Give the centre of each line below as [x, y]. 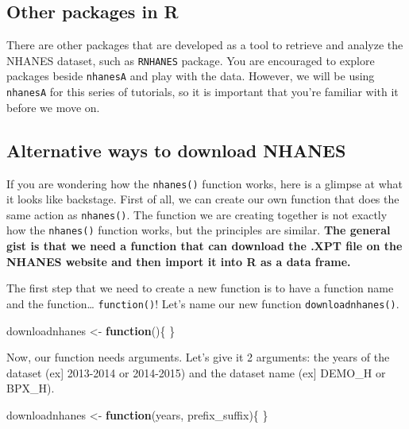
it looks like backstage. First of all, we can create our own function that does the [203, 199]
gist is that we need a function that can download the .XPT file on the [204, 246]
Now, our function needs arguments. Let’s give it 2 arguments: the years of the [198, 357]
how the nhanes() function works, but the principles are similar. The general [199, 230]
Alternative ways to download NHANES [176, 150]
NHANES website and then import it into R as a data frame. [179, 261]
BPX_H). [31, 388]
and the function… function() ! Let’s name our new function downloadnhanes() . [203, 303]
